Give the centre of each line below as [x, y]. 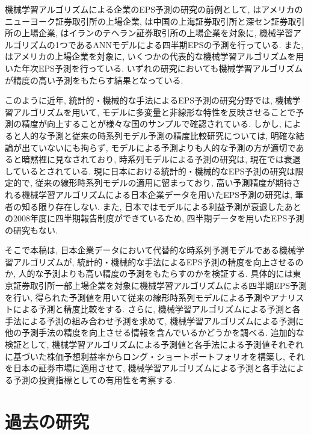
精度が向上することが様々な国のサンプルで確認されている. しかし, [151, 124]
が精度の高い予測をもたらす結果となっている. [94, 80]
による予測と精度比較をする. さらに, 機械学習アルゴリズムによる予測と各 [157, 309]
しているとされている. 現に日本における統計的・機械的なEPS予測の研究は [150, 171]
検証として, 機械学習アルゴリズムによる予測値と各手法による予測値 [137, 344]
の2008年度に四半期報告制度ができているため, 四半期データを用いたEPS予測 [155, 218]
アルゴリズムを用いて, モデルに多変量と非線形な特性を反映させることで [154, 112]
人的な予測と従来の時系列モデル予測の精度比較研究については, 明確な [159, 135]
